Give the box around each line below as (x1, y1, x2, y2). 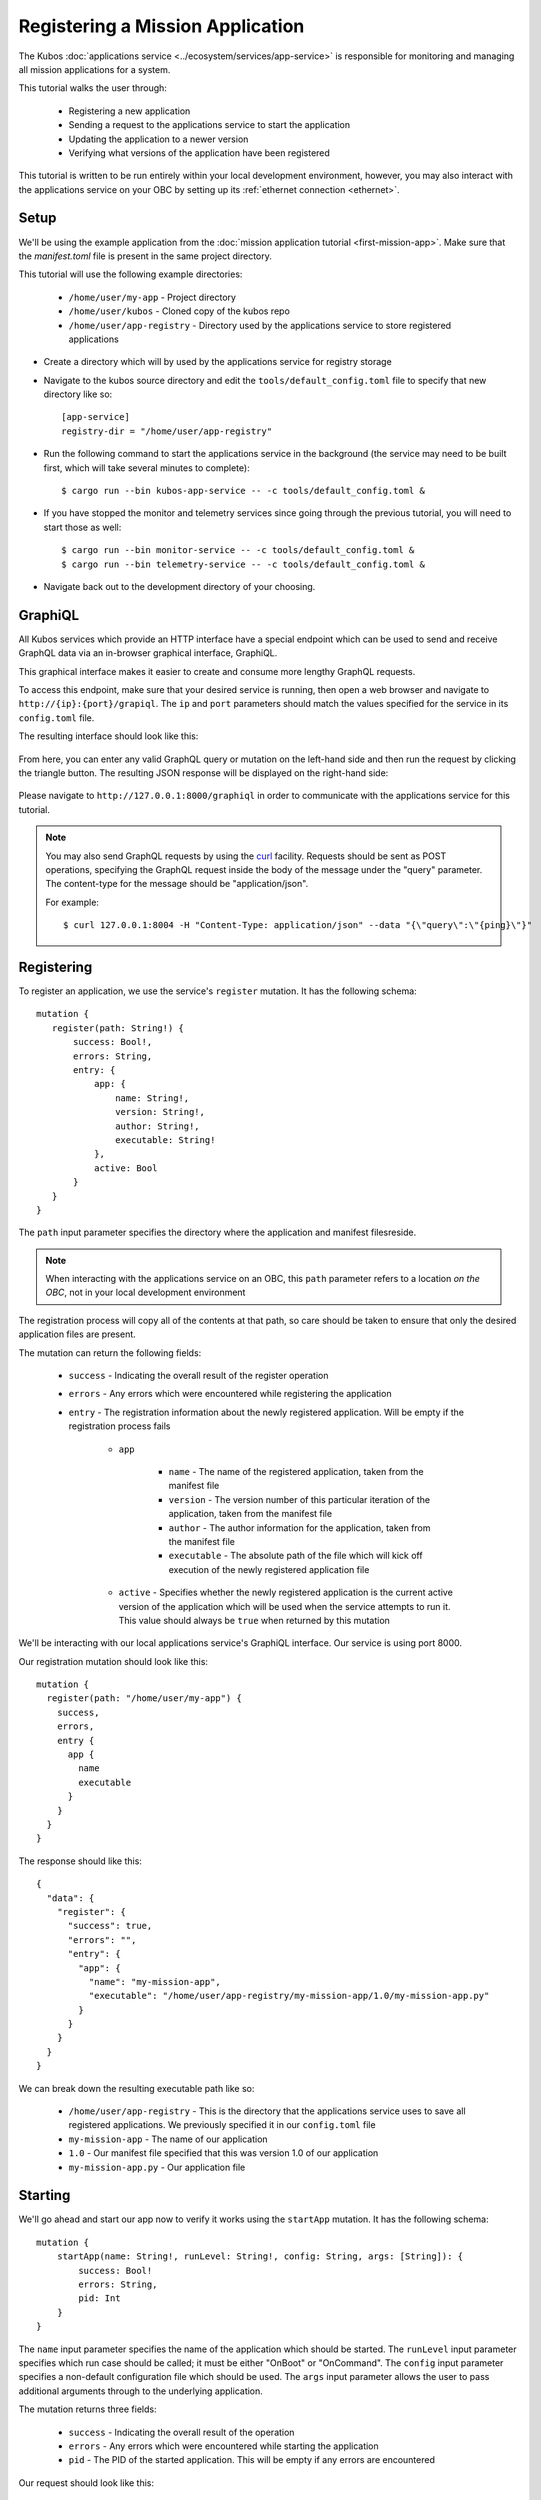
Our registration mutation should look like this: (18, 1655, 209, 1667)
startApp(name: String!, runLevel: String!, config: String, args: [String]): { (56, 2251, 464, 2262)
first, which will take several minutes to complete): (43, 461, 250, 474)
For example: (45, 896, 100, 908)
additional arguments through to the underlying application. (18, 2385, 264, 2397)
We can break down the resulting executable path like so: (18, 2082, 255, 2094)
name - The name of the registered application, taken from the (168, 1466, 424, 1477)
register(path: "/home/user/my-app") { (46, 1693, 242, 1704)
